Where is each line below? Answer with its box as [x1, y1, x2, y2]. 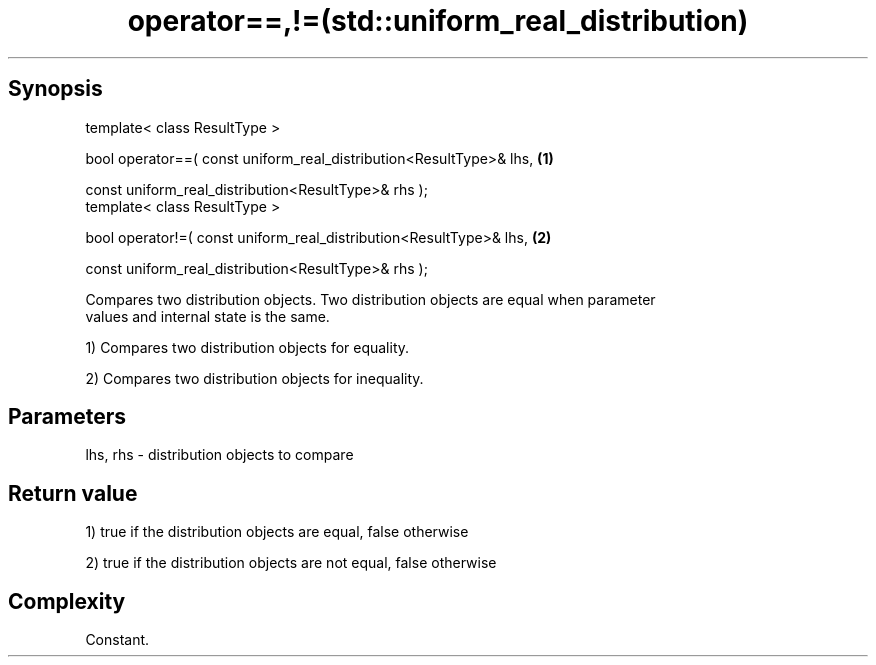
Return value [8, 480, 138, 506]
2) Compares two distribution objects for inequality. [85, 369, 424, 387]
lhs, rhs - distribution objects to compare [85, 446, 354, 464]
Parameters [8, 404, 126, 430]
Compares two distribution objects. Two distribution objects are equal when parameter [85, 290, 656, 308]
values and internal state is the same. [85, 307, 330, 325]
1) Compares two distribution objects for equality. [85, 338, 410, 356]
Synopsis [8, 76, 103, 102]
